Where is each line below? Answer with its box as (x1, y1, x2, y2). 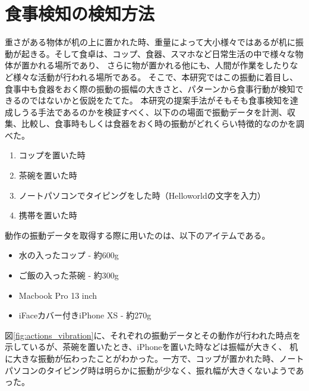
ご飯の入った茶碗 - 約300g (18, 269, 119, 281)
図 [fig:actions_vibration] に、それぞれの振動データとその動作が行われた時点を (5, 329, 301, 341)
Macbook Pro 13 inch (18, 289, 97, 301)
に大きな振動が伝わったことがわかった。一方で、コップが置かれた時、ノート (5, 352, 304, 364)
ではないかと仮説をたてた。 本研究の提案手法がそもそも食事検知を (29, 94, 291, 107)
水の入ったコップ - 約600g (18, 249, 119, 261)
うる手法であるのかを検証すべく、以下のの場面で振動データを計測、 (21, 105, 287, 118)
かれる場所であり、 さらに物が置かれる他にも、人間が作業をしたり (29, 59, 290, 71)
